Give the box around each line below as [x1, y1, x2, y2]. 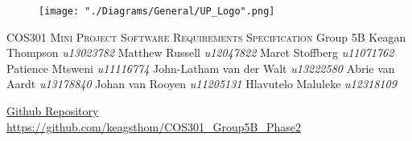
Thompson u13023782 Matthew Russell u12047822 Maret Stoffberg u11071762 [6, 44, 394, 61]
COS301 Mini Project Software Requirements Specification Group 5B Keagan [6, 28, 406, 45]
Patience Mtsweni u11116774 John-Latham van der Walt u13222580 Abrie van [6, 59, 395, 76]
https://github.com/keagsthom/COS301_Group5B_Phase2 [6, 118, 301, 135]
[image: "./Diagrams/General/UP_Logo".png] [39, 6, 275, 17]
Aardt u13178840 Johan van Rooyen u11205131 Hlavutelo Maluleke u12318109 [6, 75, 397, 92]
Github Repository [6, 103, 99, 119]
